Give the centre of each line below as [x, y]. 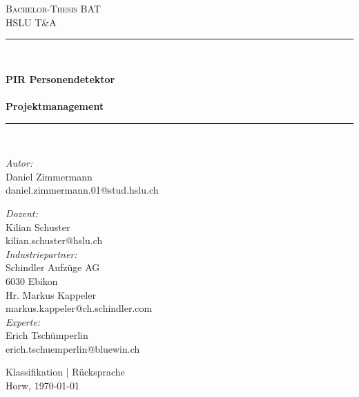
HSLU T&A [31, 22]
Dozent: [22, 213]
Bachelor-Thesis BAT [53, 8]
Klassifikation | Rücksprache [65, 372]
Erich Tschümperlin [47, 335]
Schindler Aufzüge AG [53, 267]
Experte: [23, 321]
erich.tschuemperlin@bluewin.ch [73, 348]
